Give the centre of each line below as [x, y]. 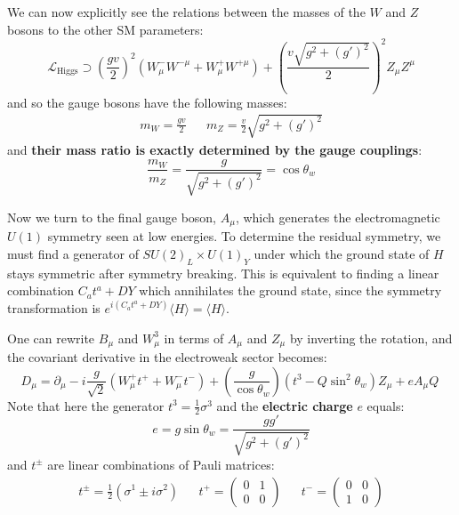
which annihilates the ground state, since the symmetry [290, 290]
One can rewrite [51, 338]
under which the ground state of [342, 253]
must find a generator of [73, 253]
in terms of [194, 338]
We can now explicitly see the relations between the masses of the [186, 12]
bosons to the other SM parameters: [105, 29]
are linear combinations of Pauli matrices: [161, 464]
